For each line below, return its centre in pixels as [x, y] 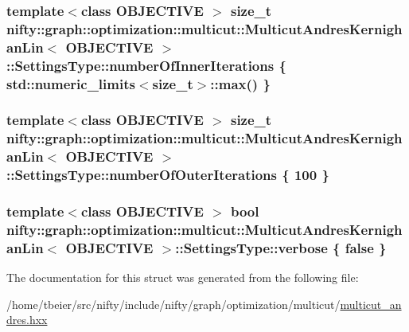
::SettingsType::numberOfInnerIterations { [146, 65]
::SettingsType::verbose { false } [281, 247]
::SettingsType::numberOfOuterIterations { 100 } [168, 175]
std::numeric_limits [71, 83]
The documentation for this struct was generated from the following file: [183, 277]
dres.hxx [27, 320]
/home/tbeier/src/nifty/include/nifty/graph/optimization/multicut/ [173, 304]
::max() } [240, 83]
